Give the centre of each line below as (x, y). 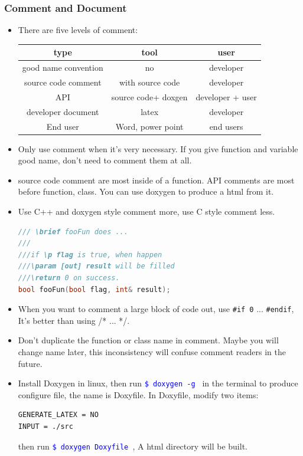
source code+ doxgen (149, 96)
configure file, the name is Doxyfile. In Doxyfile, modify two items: (138, 394)
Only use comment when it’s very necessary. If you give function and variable (158, 148)
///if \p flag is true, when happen (90, 255)
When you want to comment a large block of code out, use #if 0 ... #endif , (156, 309)
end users (226, 126)
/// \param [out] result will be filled (96, 266)
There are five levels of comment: (78, 30)
